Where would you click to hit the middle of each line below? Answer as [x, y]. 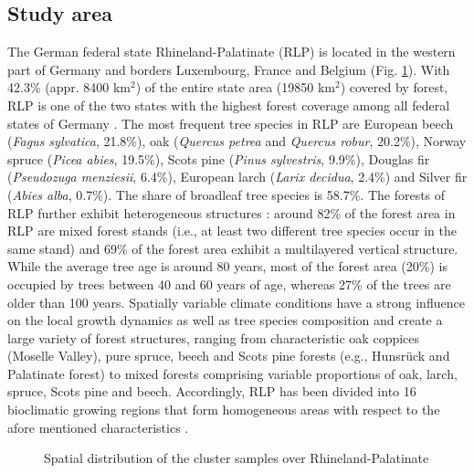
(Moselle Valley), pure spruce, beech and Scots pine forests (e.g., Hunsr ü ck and [229, 356]
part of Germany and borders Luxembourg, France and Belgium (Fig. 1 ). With [229, 69]
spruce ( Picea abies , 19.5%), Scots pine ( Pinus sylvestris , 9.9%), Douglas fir [219, 158]
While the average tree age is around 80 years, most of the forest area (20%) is [227, 266]
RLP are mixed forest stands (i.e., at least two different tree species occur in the [232, 231]
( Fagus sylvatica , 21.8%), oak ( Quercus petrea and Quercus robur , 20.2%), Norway [237, 141]
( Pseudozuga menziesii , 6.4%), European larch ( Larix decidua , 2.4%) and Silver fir [237, 177]
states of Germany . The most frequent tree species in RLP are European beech [231, 123]
